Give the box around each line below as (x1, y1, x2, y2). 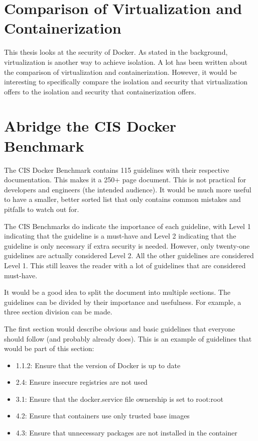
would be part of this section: (4, 343, 94, 354)
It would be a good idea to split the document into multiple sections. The (4, 287, 230, 297)
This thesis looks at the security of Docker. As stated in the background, (4, 47, 228, 57)
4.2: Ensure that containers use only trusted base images (16, 410, 190, 421)
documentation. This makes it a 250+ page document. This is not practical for (4, 174, 246, 185)
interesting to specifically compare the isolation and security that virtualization (4, 76, 248, 87)
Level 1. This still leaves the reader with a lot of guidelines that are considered (4, 260, 246, 270)
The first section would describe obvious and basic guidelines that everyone (4, 323, 235, 334)
